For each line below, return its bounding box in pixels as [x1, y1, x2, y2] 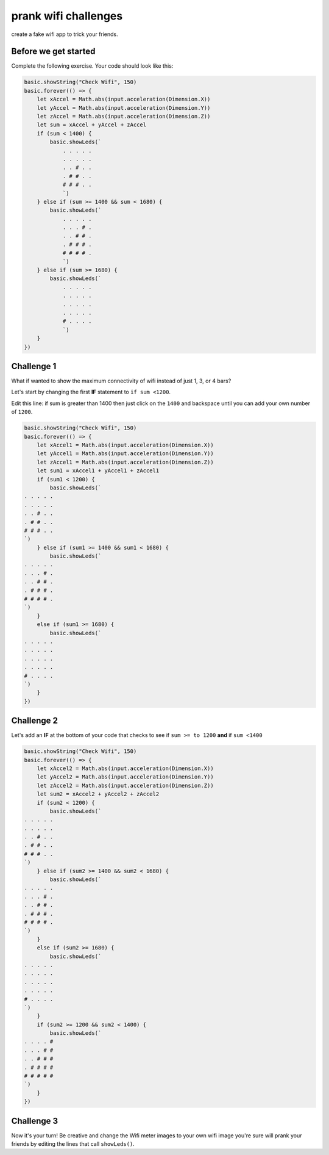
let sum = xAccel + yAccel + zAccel [37, 121, 146, 128]
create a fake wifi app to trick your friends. [11, 31, 118, 38]
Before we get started [11, 46, 96, 57]
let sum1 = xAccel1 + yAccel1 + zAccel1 [37, 467, 160, 474]
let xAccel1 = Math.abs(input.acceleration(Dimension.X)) [37, 441, 214, 448]
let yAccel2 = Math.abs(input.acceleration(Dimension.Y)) [37, 774, 214, 780]
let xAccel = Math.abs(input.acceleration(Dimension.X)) [37, 96, 211, 103]
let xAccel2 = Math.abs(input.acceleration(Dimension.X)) [37, 765, 214, 772]
